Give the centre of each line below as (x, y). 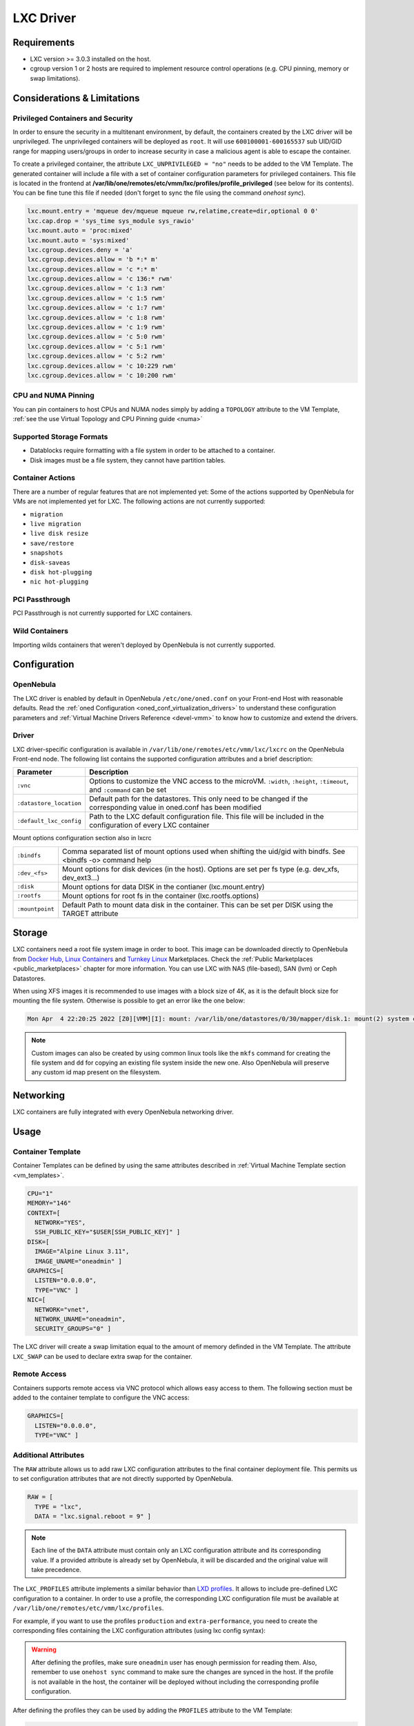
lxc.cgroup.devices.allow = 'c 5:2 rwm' (96, 356)
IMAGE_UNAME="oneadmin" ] (78, 1261)
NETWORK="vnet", (62, 1309)
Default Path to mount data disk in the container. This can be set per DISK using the (198, 904)
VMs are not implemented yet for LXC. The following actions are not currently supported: (139, 501)
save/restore (52, 543)
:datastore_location (49, 803)
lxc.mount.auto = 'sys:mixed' (78, 240)
